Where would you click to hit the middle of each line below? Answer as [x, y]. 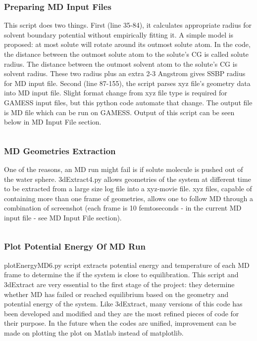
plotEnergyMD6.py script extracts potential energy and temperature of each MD [127, 265]
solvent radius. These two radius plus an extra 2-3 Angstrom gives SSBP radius [125, 73]
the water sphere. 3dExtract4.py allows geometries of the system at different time [128, 179]
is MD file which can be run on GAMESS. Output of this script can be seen [119, 112]
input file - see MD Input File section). [63, 217]
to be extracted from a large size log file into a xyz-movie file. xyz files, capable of [128, 189]
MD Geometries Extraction [60, 150]
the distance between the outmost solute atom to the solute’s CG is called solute [127, 54]
